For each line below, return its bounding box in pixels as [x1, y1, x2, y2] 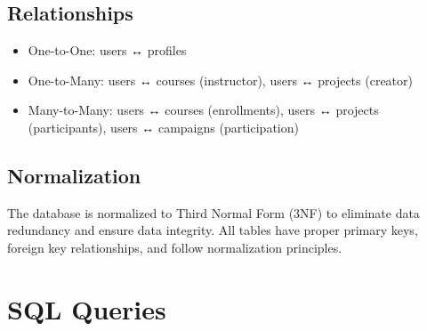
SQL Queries [7, 290, 166, 327]
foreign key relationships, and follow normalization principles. [7, 238, 342, 256]
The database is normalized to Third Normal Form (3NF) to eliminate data [7, 203, 420, 222]
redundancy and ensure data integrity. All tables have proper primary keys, [7, 221, 418, 239]
